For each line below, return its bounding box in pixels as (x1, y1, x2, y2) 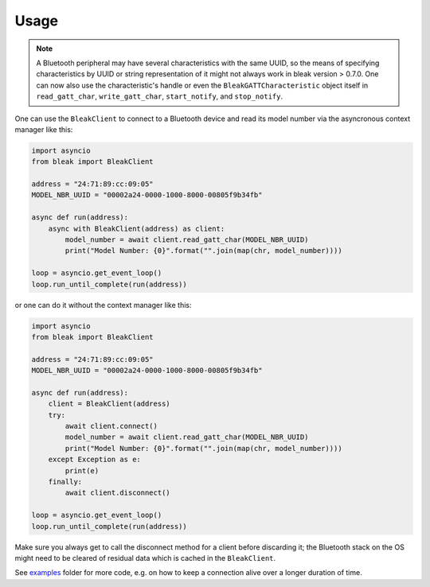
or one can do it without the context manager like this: (14, 300, 192, 309)
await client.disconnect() (64, 488, 170, 497)
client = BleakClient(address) (48, 399, 170, 409)
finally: (48, 477, 83, 486)
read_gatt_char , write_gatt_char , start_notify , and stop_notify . (36, 91, 283, 101)
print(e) (64, 466, 100, 475)
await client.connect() (64, 422, 158, 431)
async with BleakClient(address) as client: (48, 224, 225, 233)
